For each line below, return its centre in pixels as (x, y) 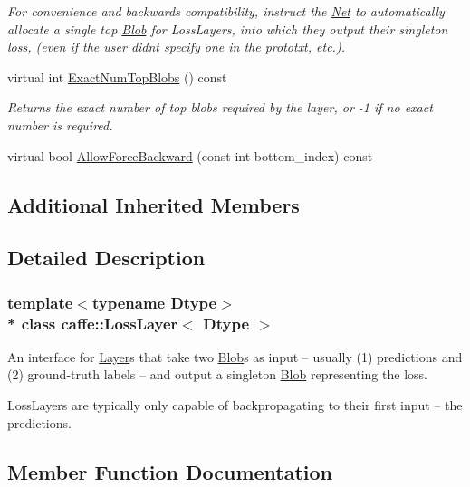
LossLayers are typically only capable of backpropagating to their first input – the (235, 405)
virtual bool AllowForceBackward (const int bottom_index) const (190, 155)
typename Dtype (154, 302)
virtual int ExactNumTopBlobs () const (117, 76)
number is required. (60, 124)
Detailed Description (106, 258)
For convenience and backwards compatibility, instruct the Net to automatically (226, 11)
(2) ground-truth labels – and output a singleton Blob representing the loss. (217, 374)
